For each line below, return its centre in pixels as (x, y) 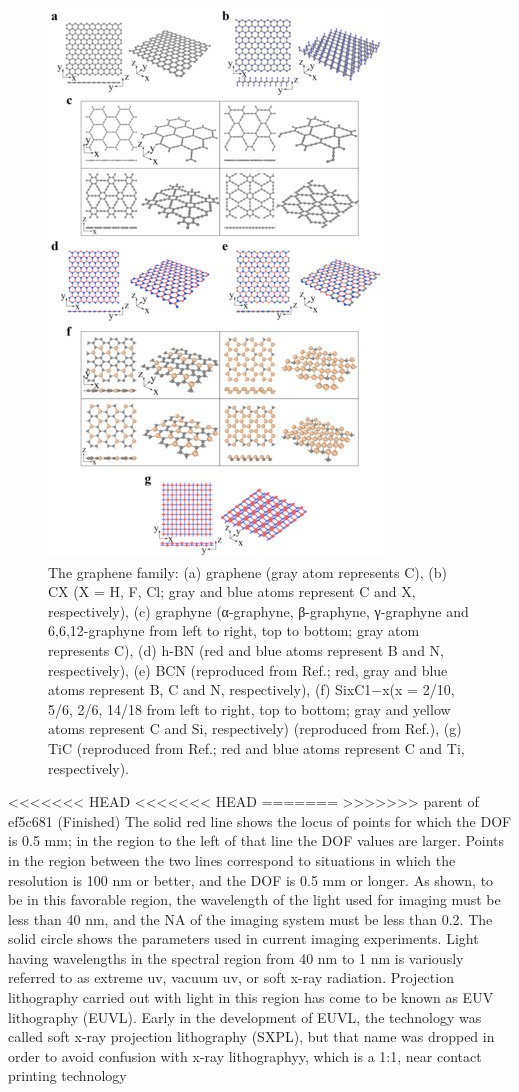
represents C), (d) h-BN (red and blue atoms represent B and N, (246, 649)
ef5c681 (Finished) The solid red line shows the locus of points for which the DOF (260, 820)
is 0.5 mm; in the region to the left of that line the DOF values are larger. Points (256, 840)
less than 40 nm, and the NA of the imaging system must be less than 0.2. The (250, 918)
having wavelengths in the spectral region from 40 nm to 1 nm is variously (236, 957)
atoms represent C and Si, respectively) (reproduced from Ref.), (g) (255, 728)
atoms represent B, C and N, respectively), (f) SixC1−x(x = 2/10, (251, 689)
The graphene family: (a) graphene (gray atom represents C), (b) (247, 571)
